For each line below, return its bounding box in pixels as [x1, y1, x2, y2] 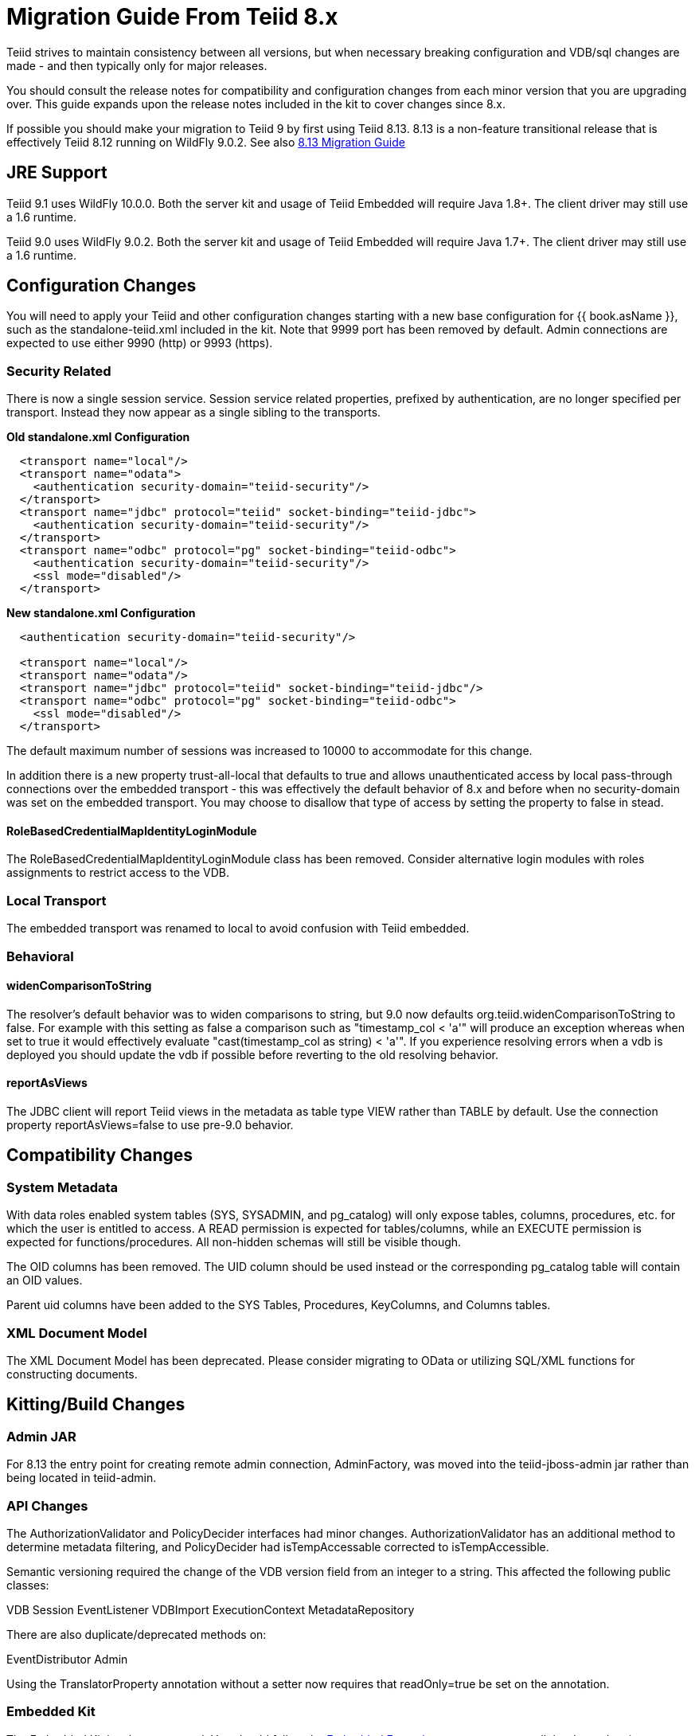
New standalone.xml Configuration [6, 606, 196, 620]
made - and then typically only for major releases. [6, 58, 267, 72]
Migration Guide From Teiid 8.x [6, 3, 338, 30]
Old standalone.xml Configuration [6, 430, 190, 444]
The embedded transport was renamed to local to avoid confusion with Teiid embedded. [6, 921, 470, 936]
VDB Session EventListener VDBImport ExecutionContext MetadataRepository [6, 1602, 415, 1617]
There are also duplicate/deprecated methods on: [6, 1627, 267, 1641]
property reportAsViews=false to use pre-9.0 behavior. [6, 1117, 294, 1132]
